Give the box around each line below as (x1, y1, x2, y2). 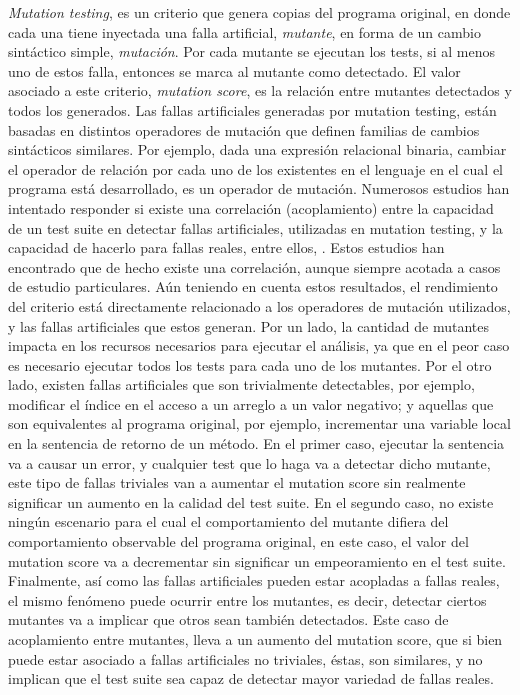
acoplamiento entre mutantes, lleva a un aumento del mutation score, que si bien (8, 629, 503, 649)
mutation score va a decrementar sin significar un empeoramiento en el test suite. (8, 550, 506, 571)
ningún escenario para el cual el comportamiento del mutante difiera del (8, 511, 449, 532)
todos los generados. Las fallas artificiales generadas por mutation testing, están (8, 99, 497, 120)
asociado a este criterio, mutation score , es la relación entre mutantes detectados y (8, 80, 512, 101)
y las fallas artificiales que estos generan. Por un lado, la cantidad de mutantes (8, 315, 490, 336)
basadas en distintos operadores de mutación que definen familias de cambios (8, 119, 480, 140)
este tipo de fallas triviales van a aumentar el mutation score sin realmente (8, 472, 466, 493)
